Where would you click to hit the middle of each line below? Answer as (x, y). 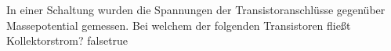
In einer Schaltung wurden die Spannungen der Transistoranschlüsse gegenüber (196, 9)
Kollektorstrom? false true (67, 40)
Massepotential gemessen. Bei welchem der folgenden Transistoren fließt (179, 25)
